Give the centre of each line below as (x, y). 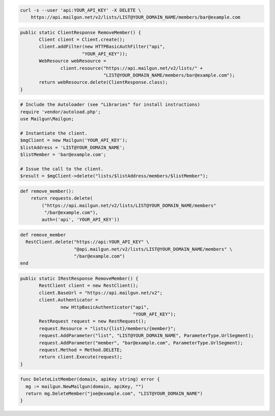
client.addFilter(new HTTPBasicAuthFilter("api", (102, 47)
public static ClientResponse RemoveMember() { (80, 32)
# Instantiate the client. (54, 133)
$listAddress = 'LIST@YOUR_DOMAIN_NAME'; (73, 147)
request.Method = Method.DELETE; (80, 350)
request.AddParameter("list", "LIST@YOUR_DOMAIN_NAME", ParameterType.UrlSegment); (146, 336)
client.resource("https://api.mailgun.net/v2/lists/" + (132, 68)
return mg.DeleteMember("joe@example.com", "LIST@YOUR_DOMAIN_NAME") (114, 394)
